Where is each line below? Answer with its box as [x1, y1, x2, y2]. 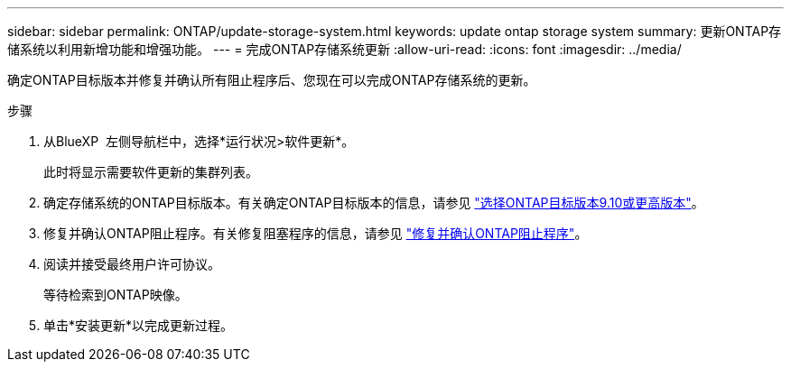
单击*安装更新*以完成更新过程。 [43, 318, 234, 333]
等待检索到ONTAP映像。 [43, 287, 188, 302]
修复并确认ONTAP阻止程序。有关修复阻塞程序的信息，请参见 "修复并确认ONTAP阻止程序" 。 [43, 226, 588, 241]
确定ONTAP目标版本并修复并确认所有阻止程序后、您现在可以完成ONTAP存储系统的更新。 [7, 72, 536, 88]
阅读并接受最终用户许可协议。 [43, 256, 220, 272]
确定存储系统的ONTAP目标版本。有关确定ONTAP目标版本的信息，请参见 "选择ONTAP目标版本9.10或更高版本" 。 [43, 195, 704, 210]
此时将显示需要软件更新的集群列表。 [43, 164, 258, 180]
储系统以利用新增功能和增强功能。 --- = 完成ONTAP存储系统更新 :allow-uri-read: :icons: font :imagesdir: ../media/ [7, 42, 682, 57]
